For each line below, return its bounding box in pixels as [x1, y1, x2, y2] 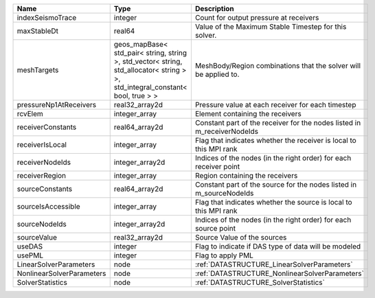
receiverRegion [16, 171, 67, 180]
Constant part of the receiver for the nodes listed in [194, 118, 361, 127]
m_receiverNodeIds [194, 127, 259, 136]
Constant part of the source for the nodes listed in [194, 180, 357, 189]
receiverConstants [16, 122, 77, 132]
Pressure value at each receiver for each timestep [194, 100, 356, 109]
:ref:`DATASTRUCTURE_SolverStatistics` [194, 278, 326, 287]
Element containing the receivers [194, 109, 302, 118]
